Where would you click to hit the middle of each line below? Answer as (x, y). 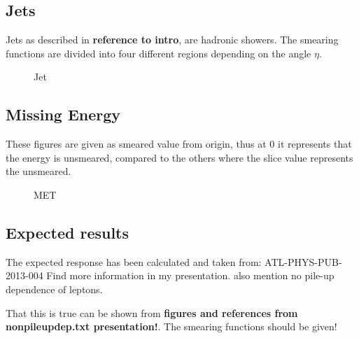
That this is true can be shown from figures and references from (152, 312)
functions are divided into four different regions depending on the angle (159, 53)
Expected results (68, 232)
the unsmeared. (38, 171)
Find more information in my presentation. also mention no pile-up (190, 275)
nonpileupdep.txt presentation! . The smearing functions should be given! (171, 326)
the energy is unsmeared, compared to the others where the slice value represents (179, 157)
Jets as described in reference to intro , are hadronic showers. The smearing (172, 40)
